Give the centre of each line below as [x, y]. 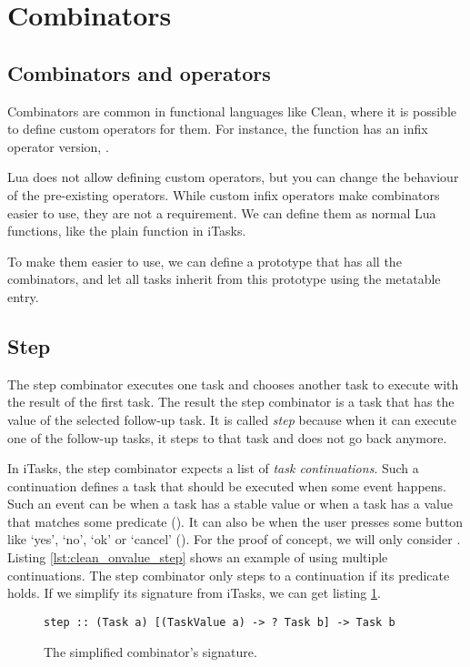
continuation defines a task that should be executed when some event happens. [227, 485]
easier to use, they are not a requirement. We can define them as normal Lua [222, 212]
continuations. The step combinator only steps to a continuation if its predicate [229, 575]
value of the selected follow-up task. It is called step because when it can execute [232, 419]
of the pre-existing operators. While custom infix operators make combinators [224, 194]
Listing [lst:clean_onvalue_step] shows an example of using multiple [198, 557]
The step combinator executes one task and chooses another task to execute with [233, 384]
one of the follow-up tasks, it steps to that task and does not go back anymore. [227, 437]
